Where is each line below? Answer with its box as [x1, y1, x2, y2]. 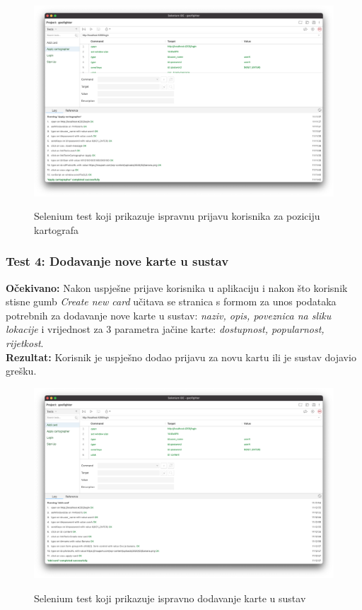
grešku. [6, 363, 37, 378]
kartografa [34, 222, 79, 237]
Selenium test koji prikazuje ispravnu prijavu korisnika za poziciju [34, 209, 320, 223]
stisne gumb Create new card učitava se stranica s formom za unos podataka [6, 294, 337, 309]
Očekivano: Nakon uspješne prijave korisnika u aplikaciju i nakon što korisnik [6, 280, 348, 295]
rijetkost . [6, 335, 44, 350]
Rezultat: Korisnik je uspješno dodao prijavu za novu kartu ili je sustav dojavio [6, 349, 356, 364]
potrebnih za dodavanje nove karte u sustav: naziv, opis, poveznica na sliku [6, 307, 332, 322]
